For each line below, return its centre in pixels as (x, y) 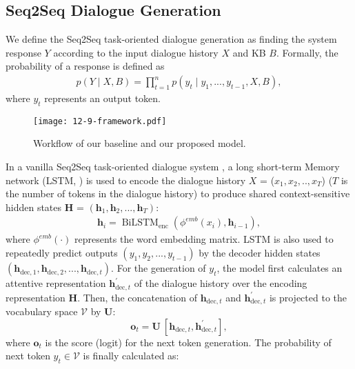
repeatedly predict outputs (62, 253)
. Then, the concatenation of (137, 297)
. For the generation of (159, 268)
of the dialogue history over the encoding (221, 283)
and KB (249, 52)
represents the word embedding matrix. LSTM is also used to (204, 239)
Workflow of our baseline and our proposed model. (140, 143)
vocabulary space (42, 311)
